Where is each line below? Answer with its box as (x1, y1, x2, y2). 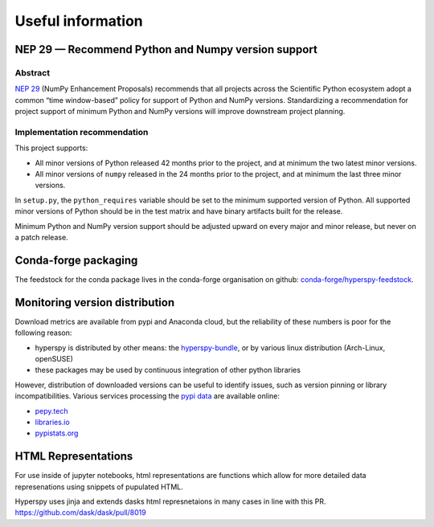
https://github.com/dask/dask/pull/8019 (14, 508, 146, 517)
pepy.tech (35, 406, 68, 415)
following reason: (14, 328, 72, 337)
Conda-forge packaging (14, 253, 138, 267)
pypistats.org (35, 428, 79, 438)
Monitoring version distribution (14, 296, 175, 309)
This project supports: (14, 143, 88, 153)
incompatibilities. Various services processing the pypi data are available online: (14, 391, 280, 401)
